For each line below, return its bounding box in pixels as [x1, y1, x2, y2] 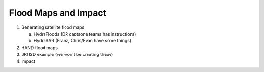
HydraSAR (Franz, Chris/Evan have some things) [33, 38, 132, 44]
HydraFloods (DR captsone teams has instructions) [33, 31, 136, 36]
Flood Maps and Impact [9, 7, 107, 18]
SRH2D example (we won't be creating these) [21, 52, 113, 57]
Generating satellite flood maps [21, 24, 85, 30]
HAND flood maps [21, 44, 58, 51]
